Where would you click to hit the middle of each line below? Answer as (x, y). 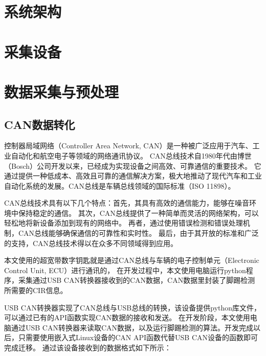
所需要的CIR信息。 (36, 290)
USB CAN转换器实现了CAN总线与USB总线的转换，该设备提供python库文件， (133, 307)
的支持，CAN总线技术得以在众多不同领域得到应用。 (91, 243)
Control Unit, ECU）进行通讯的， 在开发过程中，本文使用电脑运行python (125, 270)
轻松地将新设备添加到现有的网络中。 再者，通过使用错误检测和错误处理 (124, 223)
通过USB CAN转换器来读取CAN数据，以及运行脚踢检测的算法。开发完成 (132, 327)
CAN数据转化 (40, 124)
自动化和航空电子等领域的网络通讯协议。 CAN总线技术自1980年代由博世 (131, 155)
